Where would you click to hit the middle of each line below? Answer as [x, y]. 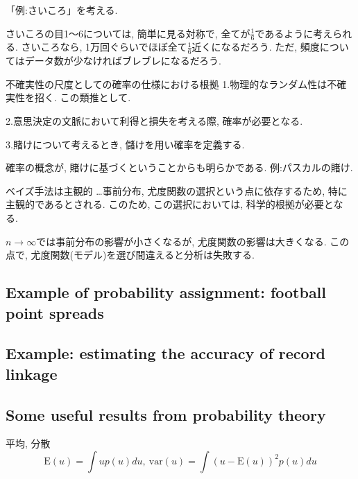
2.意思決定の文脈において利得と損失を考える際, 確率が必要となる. [154, 121]
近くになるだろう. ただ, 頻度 [256, 47]
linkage [32, 373]
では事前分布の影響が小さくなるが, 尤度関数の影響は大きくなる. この [193, 241]
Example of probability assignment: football [166, 292]
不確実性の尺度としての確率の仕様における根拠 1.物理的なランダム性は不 [171, 84]
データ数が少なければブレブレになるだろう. [123, 61]
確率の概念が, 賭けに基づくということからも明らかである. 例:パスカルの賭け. [179, 167]
